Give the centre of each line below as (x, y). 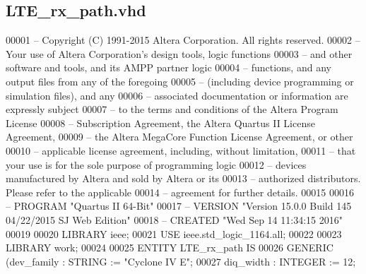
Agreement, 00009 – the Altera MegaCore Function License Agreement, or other (179, 137)
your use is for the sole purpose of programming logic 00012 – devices (156, 164)
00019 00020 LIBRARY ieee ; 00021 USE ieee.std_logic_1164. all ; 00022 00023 (174, 233)
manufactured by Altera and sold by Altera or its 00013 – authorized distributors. (183, 178)
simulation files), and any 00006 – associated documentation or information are (177, 95)
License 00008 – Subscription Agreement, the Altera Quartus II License (160, 123)
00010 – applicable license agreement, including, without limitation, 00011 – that (181, 150)
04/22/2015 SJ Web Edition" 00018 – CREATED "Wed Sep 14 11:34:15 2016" (174, 219)
